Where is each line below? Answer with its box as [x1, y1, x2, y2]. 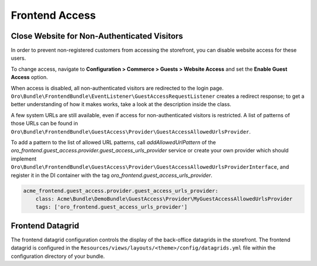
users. [11, 54, 26, 62]
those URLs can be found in [11, 120, 79, 127]
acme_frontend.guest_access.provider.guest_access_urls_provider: [23, 187, 218, 194]
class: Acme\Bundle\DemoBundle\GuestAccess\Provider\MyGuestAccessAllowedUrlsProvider [35, 195, 293, 202]
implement [11, 155, 37, 162]
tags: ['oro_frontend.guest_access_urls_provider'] [35, 204, 188, 210]
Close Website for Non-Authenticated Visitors [11, 31, 183, 41]
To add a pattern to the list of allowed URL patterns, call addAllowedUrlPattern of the [11, 138, 217, 146]
